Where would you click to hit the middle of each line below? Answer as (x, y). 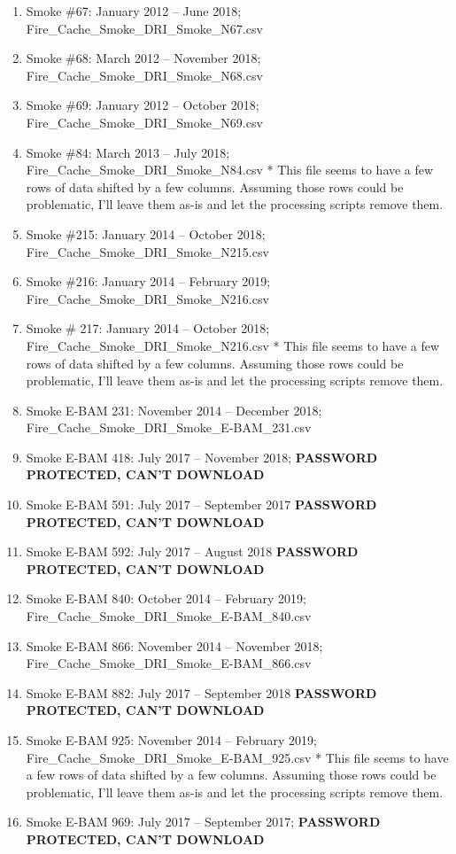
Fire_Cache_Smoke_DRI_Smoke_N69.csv (144, 122)
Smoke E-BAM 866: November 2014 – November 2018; (174, 645)
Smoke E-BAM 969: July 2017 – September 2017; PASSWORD (203, 822)
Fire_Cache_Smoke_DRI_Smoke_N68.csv (144, 75)
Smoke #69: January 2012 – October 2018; (143, 105)
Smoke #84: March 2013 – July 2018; (128, 152)
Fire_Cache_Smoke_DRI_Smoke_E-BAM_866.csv (169, 663)
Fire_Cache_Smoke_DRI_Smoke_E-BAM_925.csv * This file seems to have (237, 757)
